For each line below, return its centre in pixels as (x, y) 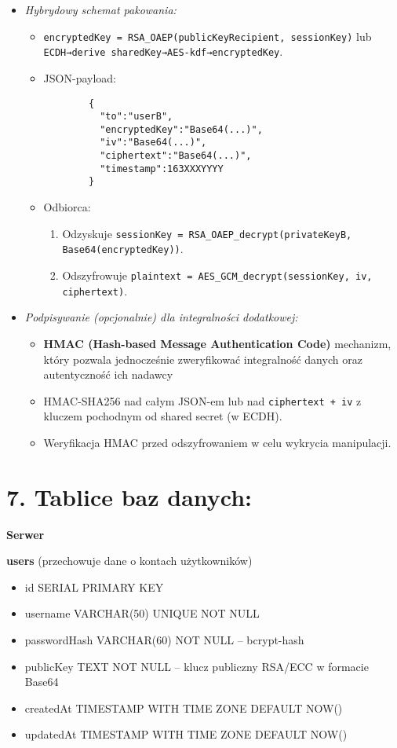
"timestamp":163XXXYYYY (162, 169)
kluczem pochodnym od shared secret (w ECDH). (163, 416)
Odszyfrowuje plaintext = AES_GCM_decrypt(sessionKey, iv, (217, 275)
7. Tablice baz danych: (129, 496)
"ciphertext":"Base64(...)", (176, 156)
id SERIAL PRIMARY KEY (94, 587)
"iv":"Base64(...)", (153, 143)
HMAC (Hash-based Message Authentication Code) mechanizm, (217, 343)
